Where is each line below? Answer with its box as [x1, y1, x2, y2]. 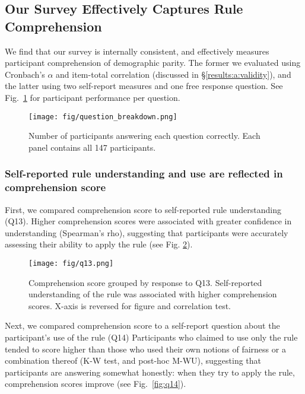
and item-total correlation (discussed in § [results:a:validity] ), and [56, 68, 291, 80]
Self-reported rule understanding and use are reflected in [5, 166, 283, 181]
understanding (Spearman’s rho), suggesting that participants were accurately [5, 226, 288, 239]
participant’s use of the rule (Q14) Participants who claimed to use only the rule [5, 331, 298, 343]
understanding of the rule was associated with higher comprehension [28, 288, 277, 300]
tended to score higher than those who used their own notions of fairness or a [5, 342, 286, 355]
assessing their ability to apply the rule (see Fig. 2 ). [5, 238, 193, 250]
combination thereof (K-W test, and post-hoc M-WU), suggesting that [5, 354, 262, 367]
